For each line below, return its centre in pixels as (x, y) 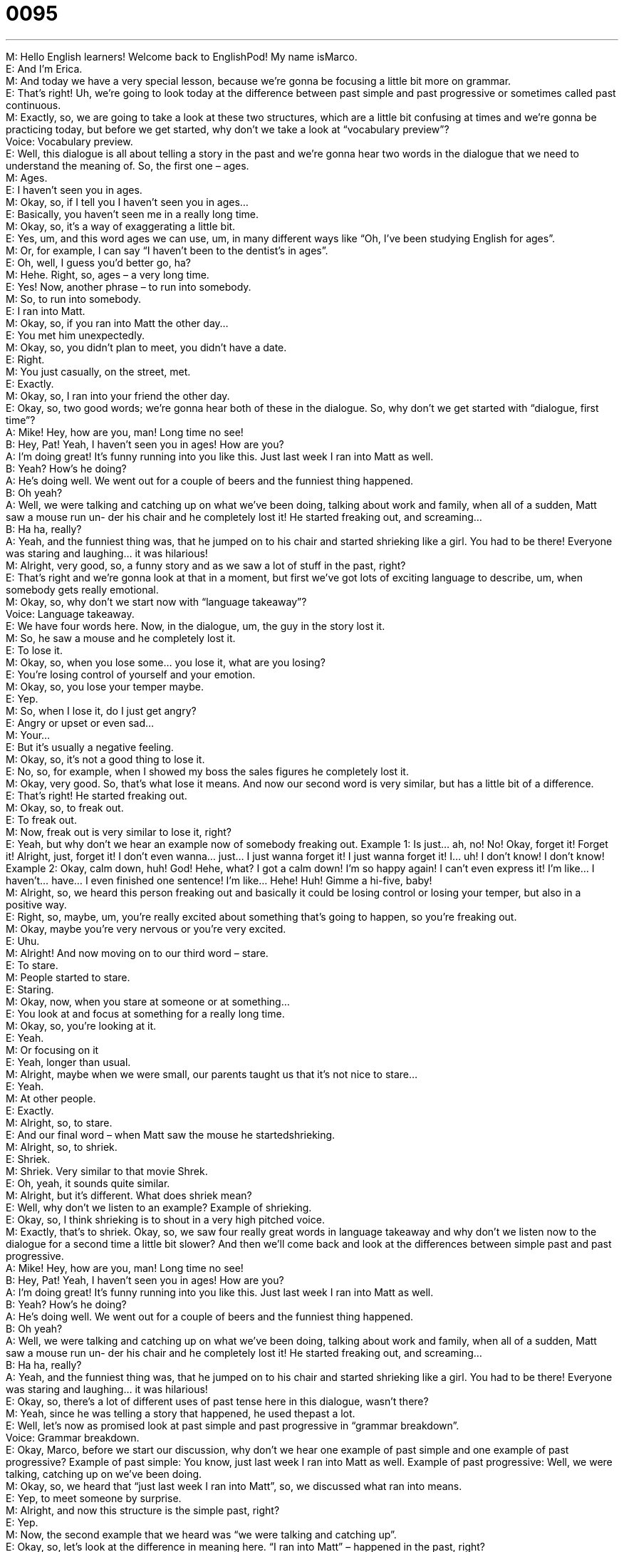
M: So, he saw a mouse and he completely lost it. (121, 638)
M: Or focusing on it (52, 1050)
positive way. (36, 904)
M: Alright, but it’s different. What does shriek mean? (129, 1195)
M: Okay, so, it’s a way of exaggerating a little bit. (121, 226)
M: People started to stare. (68, 977)
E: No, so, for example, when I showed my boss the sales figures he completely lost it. (207, 771)
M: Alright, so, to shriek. (62, 1147)
